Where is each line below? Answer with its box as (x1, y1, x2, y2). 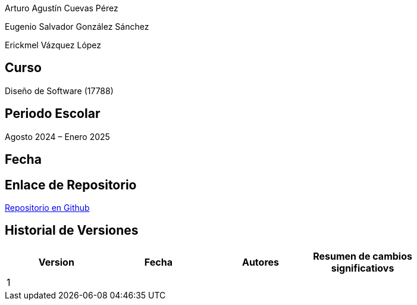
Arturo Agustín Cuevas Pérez (5, 3, 118, 13)
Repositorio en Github (5, 202, 90, 213)
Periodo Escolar (5, 106, 101, 122)
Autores (242, 256, 279, 268)
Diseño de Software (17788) (5, 85, 114, 96)
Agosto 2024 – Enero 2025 (5, 131, 110, 142)
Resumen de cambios (313, 250, 412, 262)
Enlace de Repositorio (5, 177, 137, 192)
